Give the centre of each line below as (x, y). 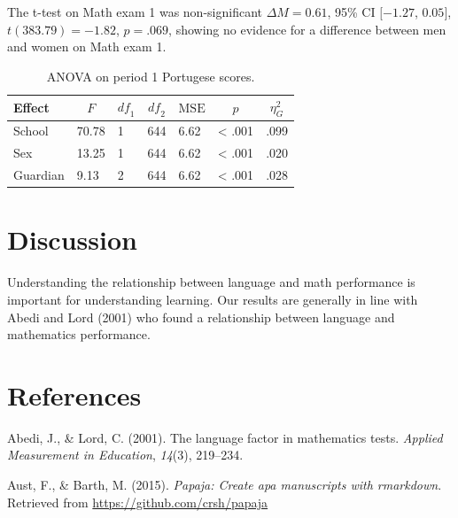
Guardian (39, 175)
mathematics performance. (79, 334)
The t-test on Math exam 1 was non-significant (135, 12)
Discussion (72, 240)
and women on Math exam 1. (87, 46)
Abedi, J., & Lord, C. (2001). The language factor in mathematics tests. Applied (225, 437)
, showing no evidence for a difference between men (307, 29)
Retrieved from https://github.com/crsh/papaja (138, 502)
